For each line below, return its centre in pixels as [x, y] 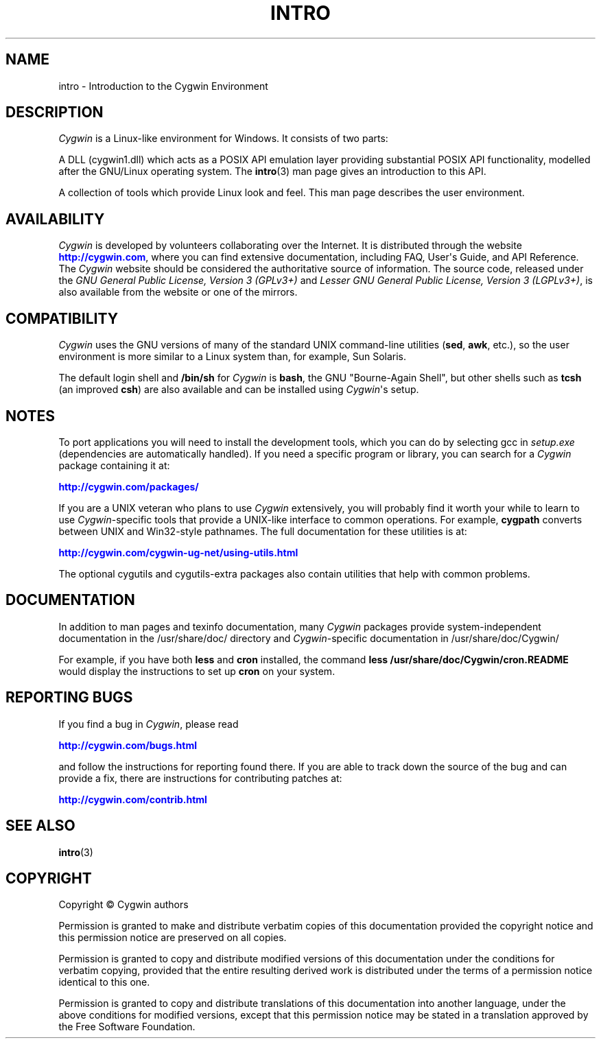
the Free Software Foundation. [127, 1027]
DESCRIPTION [55, 112]
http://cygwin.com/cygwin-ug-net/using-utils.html [178, 552]
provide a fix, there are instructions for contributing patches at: [200, 778]
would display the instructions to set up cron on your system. [197, 671]
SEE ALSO [40, 826]
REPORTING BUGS [69, 698]
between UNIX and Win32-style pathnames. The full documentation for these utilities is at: [263, 531]
